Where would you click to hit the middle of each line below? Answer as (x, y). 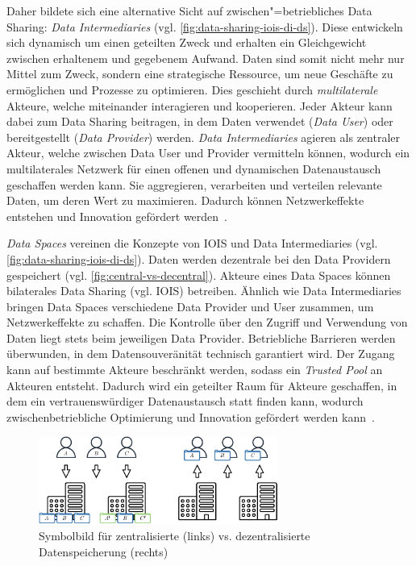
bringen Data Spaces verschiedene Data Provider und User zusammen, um (190, 306)
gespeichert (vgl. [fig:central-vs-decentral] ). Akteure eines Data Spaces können (199, 275)
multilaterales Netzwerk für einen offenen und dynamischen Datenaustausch (194, 168)
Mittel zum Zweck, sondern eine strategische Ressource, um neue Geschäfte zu (200, 74)
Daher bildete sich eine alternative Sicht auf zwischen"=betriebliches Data (189, 10)
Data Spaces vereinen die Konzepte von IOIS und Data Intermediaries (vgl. (192, 243)
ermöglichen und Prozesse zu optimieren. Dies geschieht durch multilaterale (192, 89)
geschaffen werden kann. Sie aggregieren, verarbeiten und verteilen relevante (194, 184)
